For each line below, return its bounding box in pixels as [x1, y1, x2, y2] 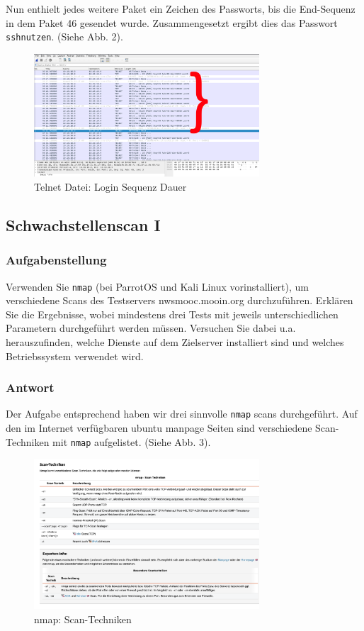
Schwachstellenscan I [6, 214, 161, 236]
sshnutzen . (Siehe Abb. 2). [6, 29, 123, 44]
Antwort [6, 379, 55, 396]
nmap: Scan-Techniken [34, 611, 132, 626]
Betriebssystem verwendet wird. [6, 348, 144, 363]
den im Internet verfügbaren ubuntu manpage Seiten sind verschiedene [6, 420, 312, 435]
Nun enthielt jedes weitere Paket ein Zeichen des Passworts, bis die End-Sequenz [6, 1, 356, 16]
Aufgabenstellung [6, 251, 107, 269]
